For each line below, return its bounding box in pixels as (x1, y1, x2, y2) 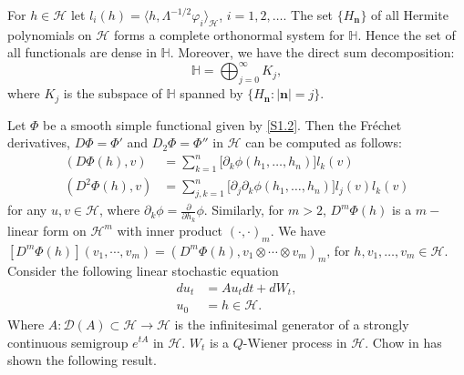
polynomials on (7, 25, 92, 44)
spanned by (180, 84, 243, 103)
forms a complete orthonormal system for (113, 25, 345, 44)
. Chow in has (365, 332, 442, 351)
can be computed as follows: (245, 133, 402, 152)
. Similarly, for (203, 200, 284, 219)
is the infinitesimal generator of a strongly (174, 314, 409, 333)
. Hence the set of (357, 25, 456, 44)
